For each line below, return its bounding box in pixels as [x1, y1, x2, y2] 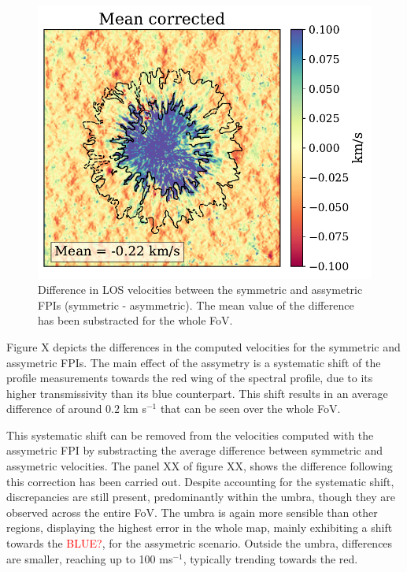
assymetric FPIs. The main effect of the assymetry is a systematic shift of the [6, 354, 381, 370]
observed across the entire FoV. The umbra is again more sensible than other [6, 503, 378, 520]
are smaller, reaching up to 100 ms [6, 550, 173, 566]
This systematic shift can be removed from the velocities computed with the [6, 426, 374, 443]
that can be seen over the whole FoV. [160, 400, 341, 417]
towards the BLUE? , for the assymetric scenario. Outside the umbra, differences [6, 535, 393, 552]
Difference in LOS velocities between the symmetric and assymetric [38, 281, 363, 298]
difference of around [6, 400, 102, 417]
